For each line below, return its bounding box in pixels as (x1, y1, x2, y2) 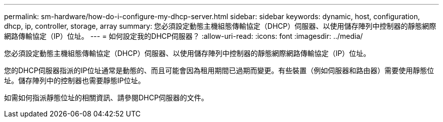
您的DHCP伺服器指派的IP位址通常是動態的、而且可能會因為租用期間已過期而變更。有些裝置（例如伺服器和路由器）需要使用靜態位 (4, 66, 434, 75)
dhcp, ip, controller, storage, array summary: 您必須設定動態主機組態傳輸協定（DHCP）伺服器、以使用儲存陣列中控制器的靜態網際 (4, 22, 436, 30)
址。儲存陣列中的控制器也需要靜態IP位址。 (4, 76, 145, 85)
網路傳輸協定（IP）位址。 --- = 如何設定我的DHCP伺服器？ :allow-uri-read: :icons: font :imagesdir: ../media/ (4, 32, 363, 40)
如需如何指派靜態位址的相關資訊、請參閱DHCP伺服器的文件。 (4, 93, 208, 102)
